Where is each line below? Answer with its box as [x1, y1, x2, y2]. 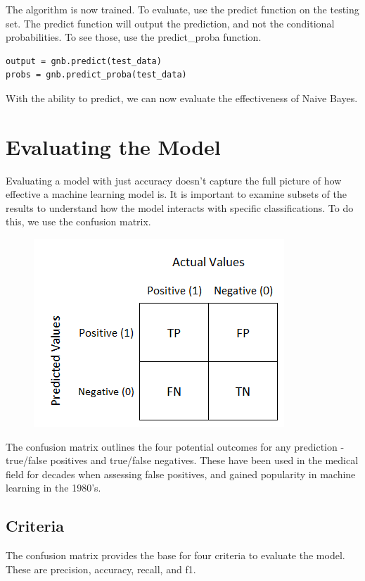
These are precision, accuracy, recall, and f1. [6, 561, 196, 576]
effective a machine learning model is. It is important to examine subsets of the [6, 187, 347, 201]
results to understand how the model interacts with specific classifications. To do [6, 200, 354, 215]
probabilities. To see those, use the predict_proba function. [6, 30, 262, 44]
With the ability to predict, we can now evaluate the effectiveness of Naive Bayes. [6, 90, 358, 105]
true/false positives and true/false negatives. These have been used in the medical [6, 453, 359, 468]
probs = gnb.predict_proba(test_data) [6, 70, 187, 80]
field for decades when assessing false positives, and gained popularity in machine [6, 466, 356, 481]
